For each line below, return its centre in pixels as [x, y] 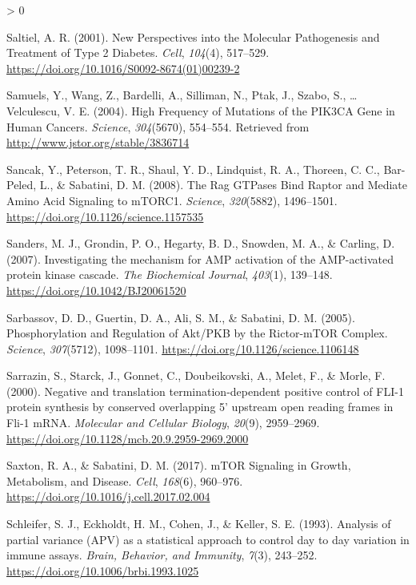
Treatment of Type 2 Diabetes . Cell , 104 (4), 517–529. [138, 52]
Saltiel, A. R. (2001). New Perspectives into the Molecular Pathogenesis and [193, 36]
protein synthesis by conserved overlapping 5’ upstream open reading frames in [200, 407]
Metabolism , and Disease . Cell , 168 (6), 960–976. [125, 480]
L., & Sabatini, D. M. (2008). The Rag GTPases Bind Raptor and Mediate [224, 185]
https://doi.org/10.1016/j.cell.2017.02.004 [108, 496]
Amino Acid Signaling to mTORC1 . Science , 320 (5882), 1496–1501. [172, 200]
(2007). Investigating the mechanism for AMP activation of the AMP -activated [200, 258]
